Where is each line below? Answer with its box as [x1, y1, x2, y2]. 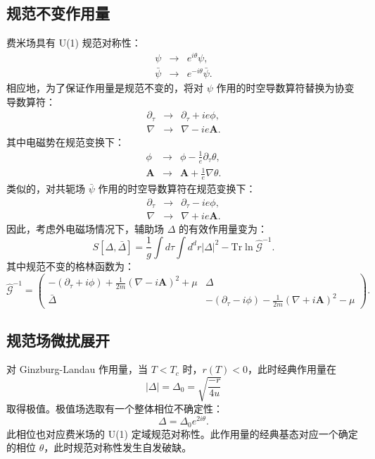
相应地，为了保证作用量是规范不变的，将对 [6, 80, 203, 95]
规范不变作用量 [6, 2, 110, 24]
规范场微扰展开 [6, 329, 110, 350]
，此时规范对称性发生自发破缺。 [44, 440, 192, 455]
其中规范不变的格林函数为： [6, 258, 134, 273]
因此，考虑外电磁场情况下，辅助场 [6, 221, 164, 236]
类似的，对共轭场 [6, 181, 85, 196]
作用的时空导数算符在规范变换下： [98, 181, 256, 196]
